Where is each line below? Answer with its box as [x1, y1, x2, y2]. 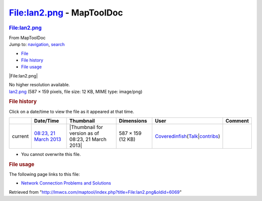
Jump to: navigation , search [9, 42, 65, 47]
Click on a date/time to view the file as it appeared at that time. [9, 108, 134, 114]
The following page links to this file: [9, 171, 80, 177]
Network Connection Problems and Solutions [21, 180, 111, 186]
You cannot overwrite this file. [21, 151, 81, 157]
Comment [226, 117, 249, 124]
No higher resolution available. [9, 82, 70, 88]
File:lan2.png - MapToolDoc [9, 7, 123, 18]
